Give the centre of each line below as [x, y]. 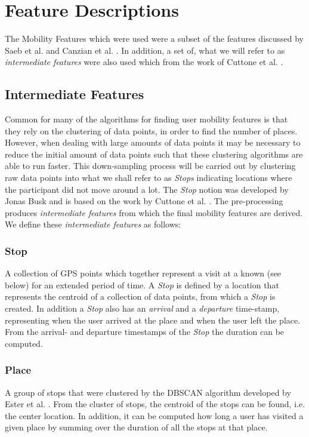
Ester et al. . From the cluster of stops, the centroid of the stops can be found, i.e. [155, 404]
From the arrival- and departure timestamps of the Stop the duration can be [145, 332]
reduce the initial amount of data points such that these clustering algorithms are [154, 154]
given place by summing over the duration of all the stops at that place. [136, 427]
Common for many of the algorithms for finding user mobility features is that [146, 119]
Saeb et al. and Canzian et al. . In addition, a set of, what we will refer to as [145, 50]
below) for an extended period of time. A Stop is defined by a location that [142, 284]
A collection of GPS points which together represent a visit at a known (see [143, 273]
